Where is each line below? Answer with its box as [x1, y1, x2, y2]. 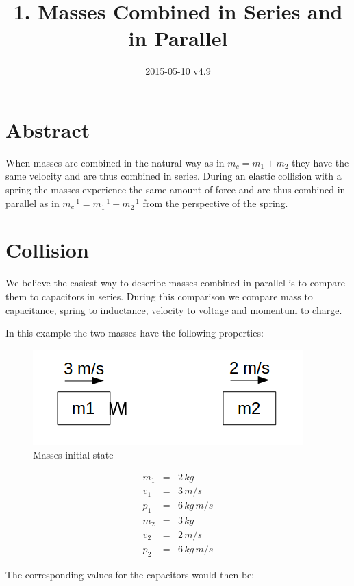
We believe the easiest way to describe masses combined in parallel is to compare [5, 276, 346, 290]
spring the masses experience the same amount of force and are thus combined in [5, 182, 346, 197]
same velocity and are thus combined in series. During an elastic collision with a [5, 169, 342, 183]
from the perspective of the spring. [142, 195, 288, 210]
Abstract [5, 115, 90, 143]
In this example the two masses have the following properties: [5, 326, 264, 340]
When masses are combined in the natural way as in [5, 155, 225, 169]
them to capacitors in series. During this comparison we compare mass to [5, 289, 313, 303]
